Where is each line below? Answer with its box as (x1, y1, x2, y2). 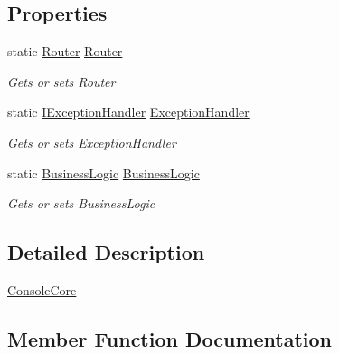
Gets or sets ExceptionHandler (7, 132, 176, 151)
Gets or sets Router (7, 72, 116, 91)
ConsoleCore (7, 280, 77, 299)
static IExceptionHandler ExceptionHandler (7, 102, 250, 121)
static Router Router (7, 42, 123, 61)
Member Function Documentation (7, 324, 333, 352)
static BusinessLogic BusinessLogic (7, 163, 200, 182)
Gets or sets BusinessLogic (7, 194, 155, 213)
